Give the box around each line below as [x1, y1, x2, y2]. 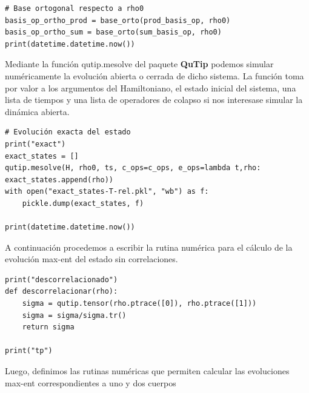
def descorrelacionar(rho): [5, 287, 118, 296]
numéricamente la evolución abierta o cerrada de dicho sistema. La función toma [5, 69, 304, 82]
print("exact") [5, 139, 66, 148]
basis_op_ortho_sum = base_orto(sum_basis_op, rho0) [5, 28, 222, 37]
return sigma [22, 323, 75, 332]
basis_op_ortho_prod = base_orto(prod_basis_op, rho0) [5, 16, 231, 25]
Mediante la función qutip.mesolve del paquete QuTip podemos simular [5, 58, 274, 70]
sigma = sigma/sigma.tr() [22, 311, 127, 320]
